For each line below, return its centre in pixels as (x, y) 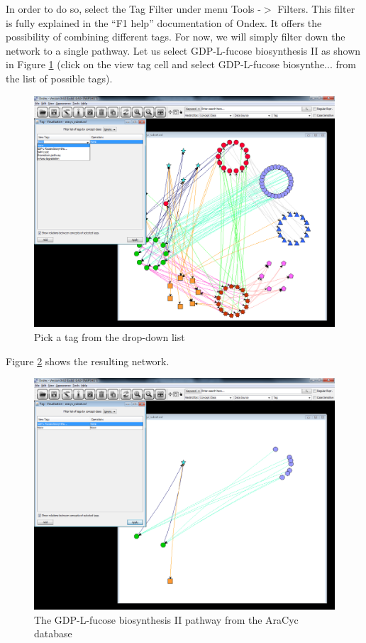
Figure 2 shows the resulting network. (88, 361)
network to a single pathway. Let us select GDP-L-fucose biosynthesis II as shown (183, 50)
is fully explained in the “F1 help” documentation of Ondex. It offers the (164, 22)
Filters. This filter (316, 9)
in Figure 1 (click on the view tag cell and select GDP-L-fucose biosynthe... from (181, 64)
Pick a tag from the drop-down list (110, 337)
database (53, 633)
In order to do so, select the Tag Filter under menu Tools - (133, 9)
